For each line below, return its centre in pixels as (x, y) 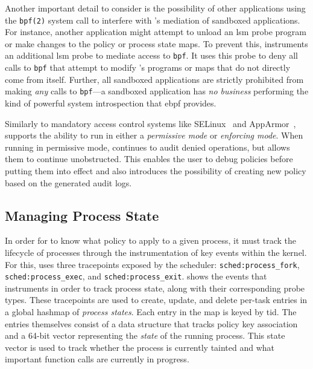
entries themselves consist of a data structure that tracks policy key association (151, 323)
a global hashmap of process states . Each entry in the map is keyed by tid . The (151, 312)
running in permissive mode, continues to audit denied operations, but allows (147, 147)
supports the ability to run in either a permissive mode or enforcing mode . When (154, 135)
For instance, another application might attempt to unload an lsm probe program (156, 32)
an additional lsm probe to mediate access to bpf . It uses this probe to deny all (151, 55)
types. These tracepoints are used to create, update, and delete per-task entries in (156, 300)
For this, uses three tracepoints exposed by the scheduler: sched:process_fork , (152, 264)
